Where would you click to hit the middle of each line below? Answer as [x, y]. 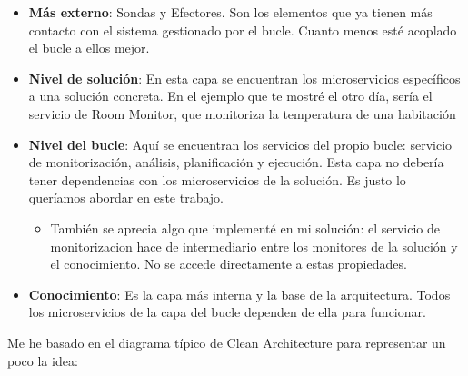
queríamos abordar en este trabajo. [126, 198]
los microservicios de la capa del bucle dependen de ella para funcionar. [227, 312]
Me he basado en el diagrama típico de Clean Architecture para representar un [227, 342]
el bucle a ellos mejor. [89, 48]
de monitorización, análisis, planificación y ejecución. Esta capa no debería [236, 162]
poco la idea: [43, 360]
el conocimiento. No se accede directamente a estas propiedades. [229, 264]
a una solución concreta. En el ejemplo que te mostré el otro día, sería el [230, 96]
